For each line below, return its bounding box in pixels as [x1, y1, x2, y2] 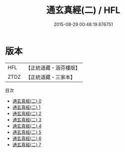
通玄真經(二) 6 [12, 135, 42, 141]
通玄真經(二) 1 [12, 104, 41, 110]
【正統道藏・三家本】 [25, 73, 76, 80]
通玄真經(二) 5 [12, 129, 42, 135]
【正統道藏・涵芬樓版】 [25, 64, 81, 71]
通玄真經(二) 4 [12, 123, 42, 129]
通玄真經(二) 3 [12, 117, 42, 123]
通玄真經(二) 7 [12, 142, 41, 148]
